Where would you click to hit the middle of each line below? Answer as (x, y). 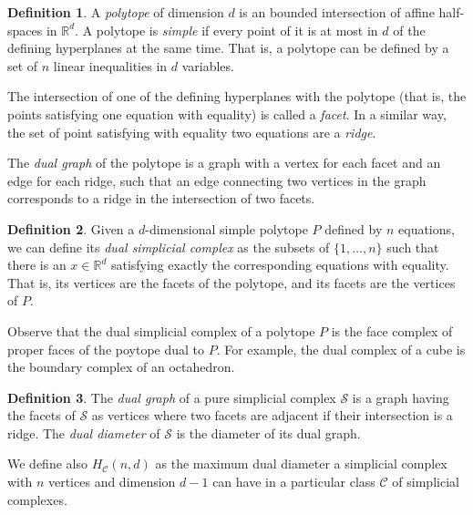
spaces (25, 30)
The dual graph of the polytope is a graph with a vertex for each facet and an (224, 163)
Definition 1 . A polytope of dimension (116, 12)
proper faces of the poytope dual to (106, 349)
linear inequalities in (110, 65)
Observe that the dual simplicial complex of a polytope (161, 330)
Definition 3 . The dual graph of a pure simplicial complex (172, 397)
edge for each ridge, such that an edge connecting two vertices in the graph (217, 180)
